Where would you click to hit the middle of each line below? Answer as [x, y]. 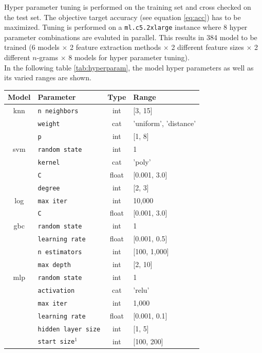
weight [49, 124]
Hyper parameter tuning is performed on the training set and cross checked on [128, 7]
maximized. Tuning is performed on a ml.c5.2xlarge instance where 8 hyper [126, 27]
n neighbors [58, 111]
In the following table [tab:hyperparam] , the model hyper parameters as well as [129, 67]
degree [49, 188]
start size [56, 342]
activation [56, 290]
